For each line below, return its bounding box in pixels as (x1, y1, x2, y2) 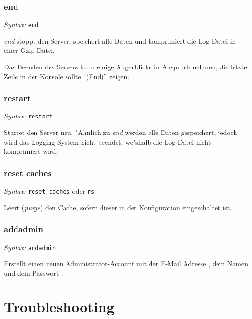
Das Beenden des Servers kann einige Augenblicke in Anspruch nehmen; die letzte (4, 62, 247, 72)
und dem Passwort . (4, 268, 63, 278)
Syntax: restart (4, 111, 52, 121)
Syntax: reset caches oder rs (4, 186, 95, 196)
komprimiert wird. (4, 146, 58, 156)
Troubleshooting (4, 296, 115, 316)
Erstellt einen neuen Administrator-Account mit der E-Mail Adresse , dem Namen (4, 258, 248, 269)
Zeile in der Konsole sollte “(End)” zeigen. (4, 71, 130, 81)
